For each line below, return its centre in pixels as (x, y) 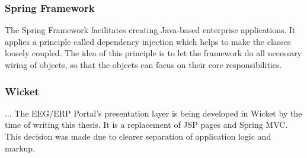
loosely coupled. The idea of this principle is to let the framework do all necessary (153, 53)
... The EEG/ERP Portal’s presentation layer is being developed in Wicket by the (153, 113)
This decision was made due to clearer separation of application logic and (138, 136)
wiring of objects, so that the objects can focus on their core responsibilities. (143, 65)
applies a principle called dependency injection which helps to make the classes (148, 41)
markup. (20, 148)
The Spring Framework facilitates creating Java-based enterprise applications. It (150, 30)
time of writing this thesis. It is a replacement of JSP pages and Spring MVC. (146, 125)
